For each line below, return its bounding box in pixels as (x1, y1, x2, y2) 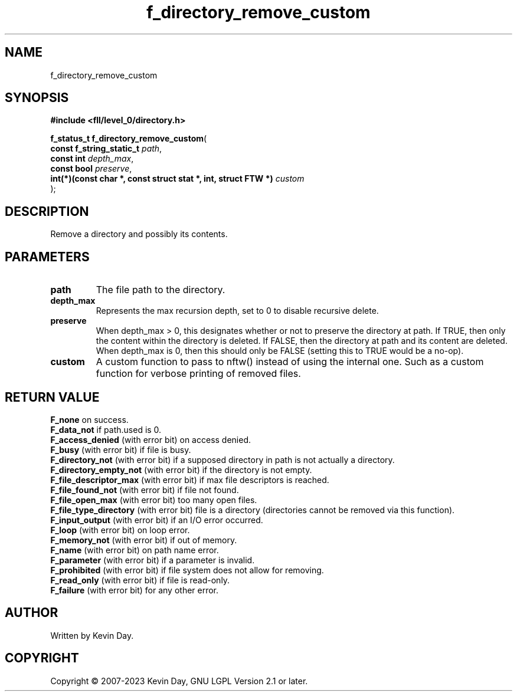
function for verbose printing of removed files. (96, 367, 301, 380)
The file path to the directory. (96, 284, 225, 296)
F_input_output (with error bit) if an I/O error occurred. (50, 514, 263, 525)
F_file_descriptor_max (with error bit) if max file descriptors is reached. (50, 474, 329, 485)
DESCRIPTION (5, 203, 89, 219)
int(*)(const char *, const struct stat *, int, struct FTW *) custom (50, 173, 305, 184)
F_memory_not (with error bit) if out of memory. (50, 534, 237, 545)
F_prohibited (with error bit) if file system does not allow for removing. (50, 564, 324, 575)
